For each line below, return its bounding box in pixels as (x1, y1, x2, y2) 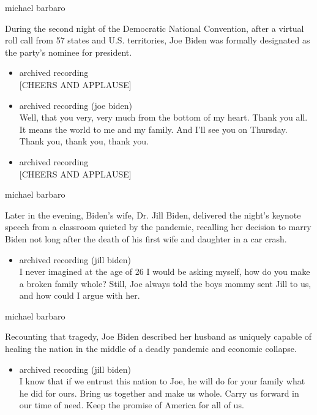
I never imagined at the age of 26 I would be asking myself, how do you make (19, 265, 310, 278)
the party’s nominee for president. (5, 45, 132, 58)
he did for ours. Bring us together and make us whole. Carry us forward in (19, 386, 299, 399)
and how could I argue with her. (19, 289, 140, 302)
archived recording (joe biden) (19, 99, 132, 111)
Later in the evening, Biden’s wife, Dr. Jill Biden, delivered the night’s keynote (5, 208, 301, 221)
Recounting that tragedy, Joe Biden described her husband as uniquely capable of (5, 330, 312, 343)
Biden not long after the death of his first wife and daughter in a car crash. (5, 232, 287, 245)
